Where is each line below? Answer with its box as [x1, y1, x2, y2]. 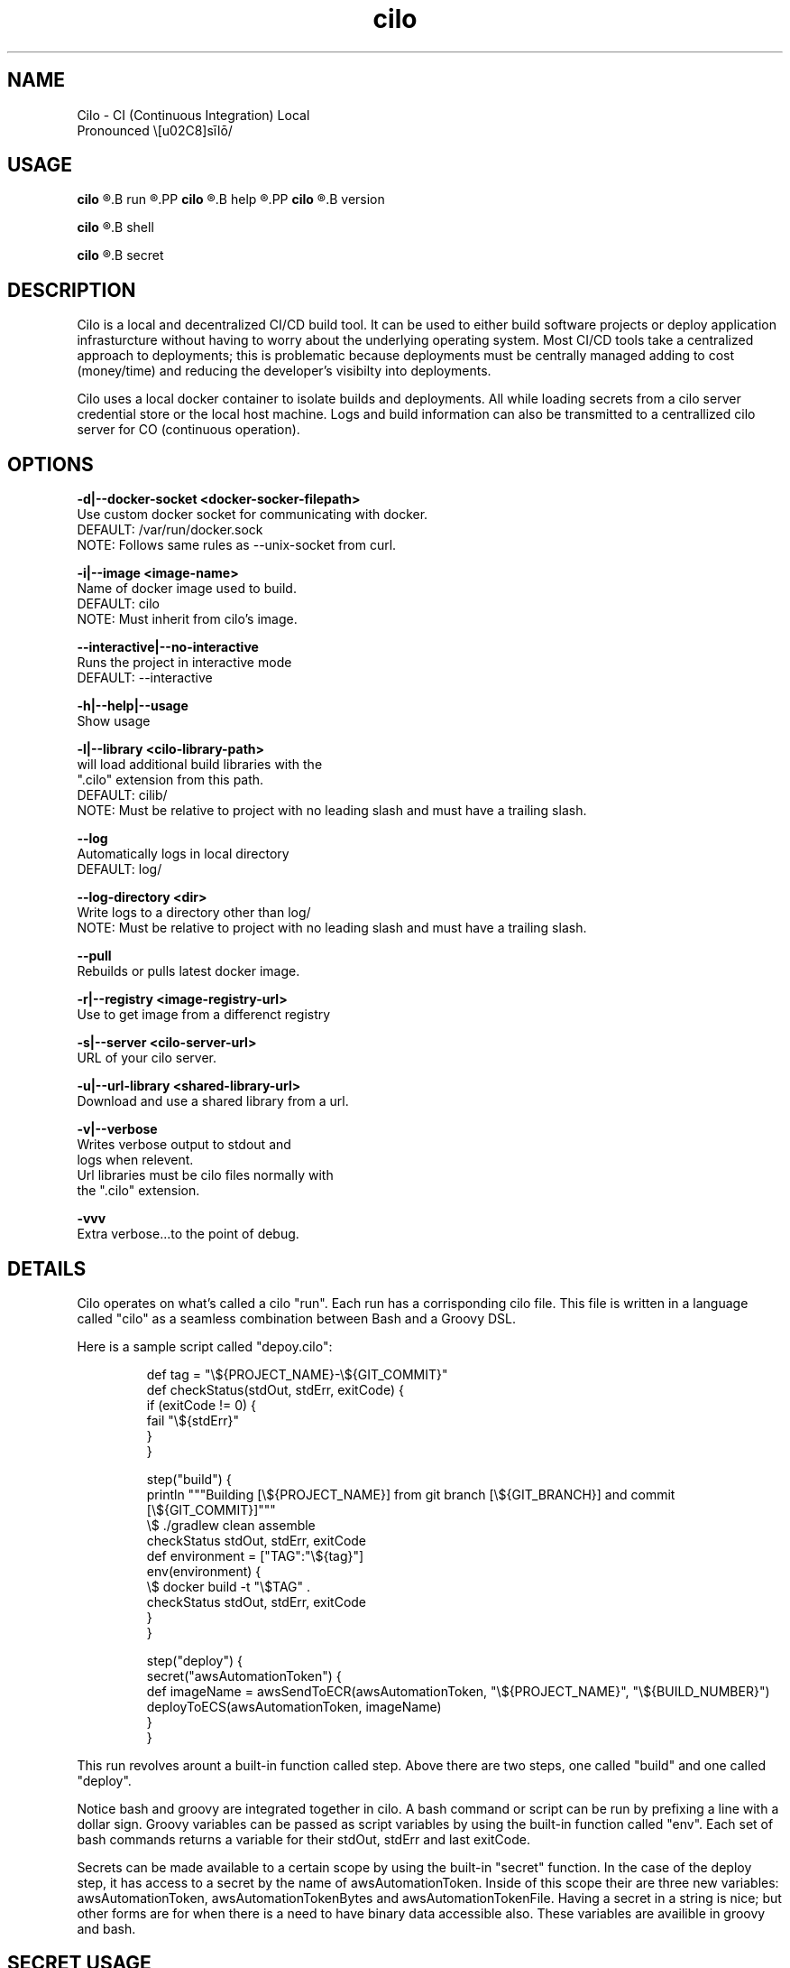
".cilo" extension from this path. [77, 772, 264, 788]
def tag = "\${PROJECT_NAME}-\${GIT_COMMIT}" [146, 1366, 448, 1382]
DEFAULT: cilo [77, 596, 160, 612]
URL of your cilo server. [77, 1050, 216, 1066]
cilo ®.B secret [77, 247, 164, 264]
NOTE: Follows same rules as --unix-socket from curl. [77, 537, 397, 553]
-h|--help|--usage [77, 698, 188, 714]
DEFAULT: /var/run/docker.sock [77, 522, 263, 538]
